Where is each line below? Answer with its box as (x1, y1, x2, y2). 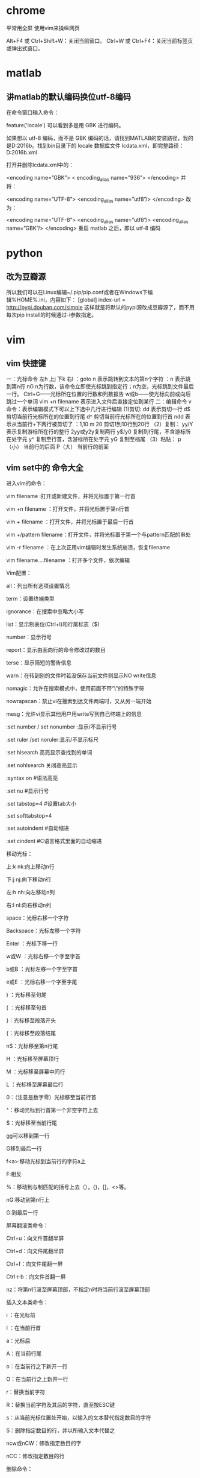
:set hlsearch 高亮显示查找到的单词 (6, 749, 92, 756)
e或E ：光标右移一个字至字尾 (6, 978, 77, 986)
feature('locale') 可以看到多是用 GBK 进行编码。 (6, 121, 124, 128)
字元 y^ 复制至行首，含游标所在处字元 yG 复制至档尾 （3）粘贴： (16, 435, 177, 443)
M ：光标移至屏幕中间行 (6, 1068, 65, 1075)
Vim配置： (6, 569, 32, 576)
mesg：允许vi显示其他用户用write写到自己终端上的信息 (6, 710, 142, 718)
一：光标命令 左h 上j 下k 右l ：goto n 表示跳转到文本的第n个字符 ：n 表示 (6, 375, 186, 383)
